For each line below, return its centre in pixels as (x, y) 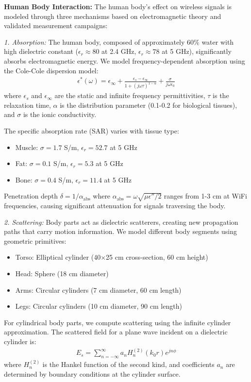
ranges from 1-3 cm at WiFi (205, 196)
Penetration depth (31, 196)
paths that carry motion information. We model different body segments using (120, 231)
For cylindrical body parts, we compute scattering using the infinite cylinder (117, 322)
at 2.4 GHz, (119, 51)
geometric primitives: (35, 241)
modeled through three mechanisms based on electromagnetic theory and (113, 16)
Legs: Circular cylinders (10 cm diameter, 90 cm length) (99, 306)
